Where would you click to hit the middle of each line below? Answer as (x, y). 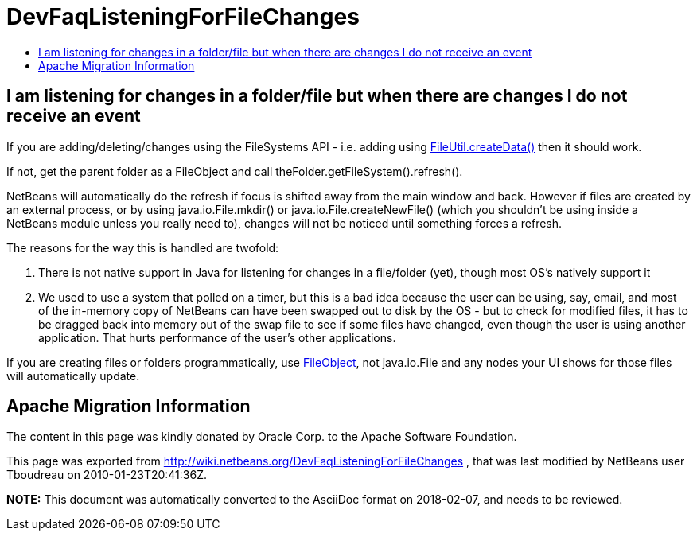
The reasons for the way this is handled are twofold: (143, 247)
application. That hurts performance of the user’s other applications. (217, 337)
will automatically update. (73, 376)
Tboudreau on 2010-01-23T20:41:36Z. (107, 475)
